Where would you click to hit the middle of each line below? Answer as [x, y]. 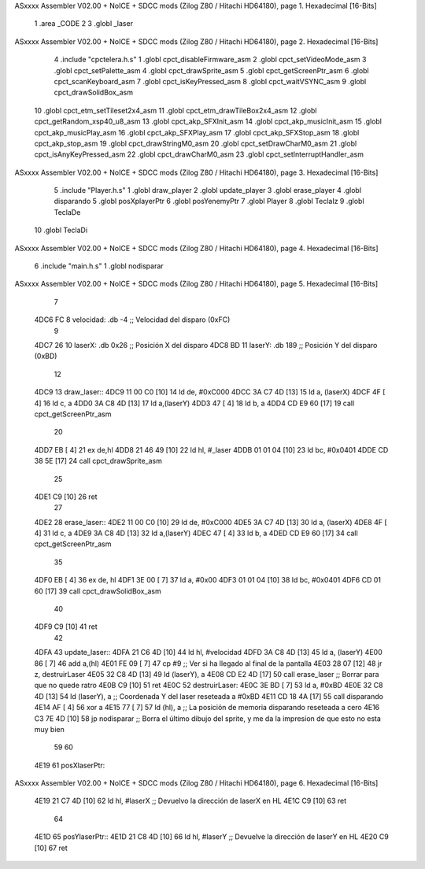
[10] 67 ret [51, 848]
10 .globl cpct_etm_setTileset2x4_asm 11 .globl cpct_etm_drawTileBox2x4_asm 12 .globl [176, 110]
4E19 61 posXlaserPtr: [70, 765]
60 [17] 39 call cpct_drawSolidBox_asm [98, 591]
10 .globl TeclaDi [61, 230]
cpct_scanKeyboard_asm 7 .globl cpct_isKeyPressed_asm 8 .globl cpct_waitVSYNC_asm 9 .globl [210, 81]
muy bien [49, 729]
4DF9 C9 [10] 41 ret [66, 627]
